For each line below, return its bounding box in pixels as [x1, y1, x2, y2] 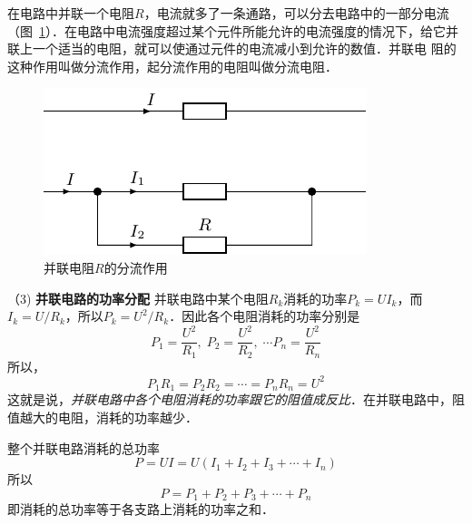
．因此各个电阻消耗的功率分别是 [169, 306, 360, 325]
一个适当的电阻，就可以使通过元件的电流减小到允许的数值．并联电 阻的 [32, 39, 457, 58]
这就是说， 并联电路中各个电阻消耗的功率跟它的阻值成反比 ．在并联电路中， [7, 390, 452, 409]
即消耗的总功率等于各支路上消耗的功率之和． [7, 500, 274, 519]
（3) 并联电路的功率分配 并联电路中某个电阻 [7, 288, 269, 307]
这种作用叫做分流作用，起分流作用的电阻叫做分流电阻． [7, 56, 338, 75]
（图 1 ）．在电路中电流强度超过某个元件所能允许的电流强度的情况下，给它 [7, 21, 446, 40]
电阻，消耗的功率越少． [57, 407, 198, 426]
